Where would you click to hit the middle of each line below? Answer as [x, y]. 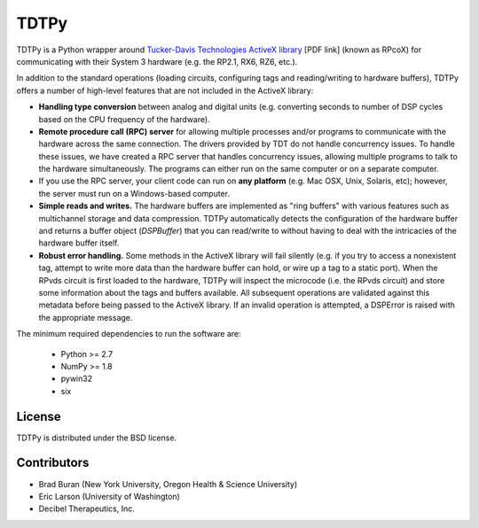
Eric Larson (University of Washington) [110, 496]
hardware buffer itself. [79, 243]
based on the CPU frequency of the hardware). [124, 119]
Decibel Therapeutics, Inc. [86, 509]
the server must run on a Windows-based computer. [134, 193]
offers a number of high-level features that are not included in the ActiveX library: [165, 90]
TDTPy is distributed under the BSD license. [97, 438]
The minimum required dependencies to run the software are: [129, 334]
